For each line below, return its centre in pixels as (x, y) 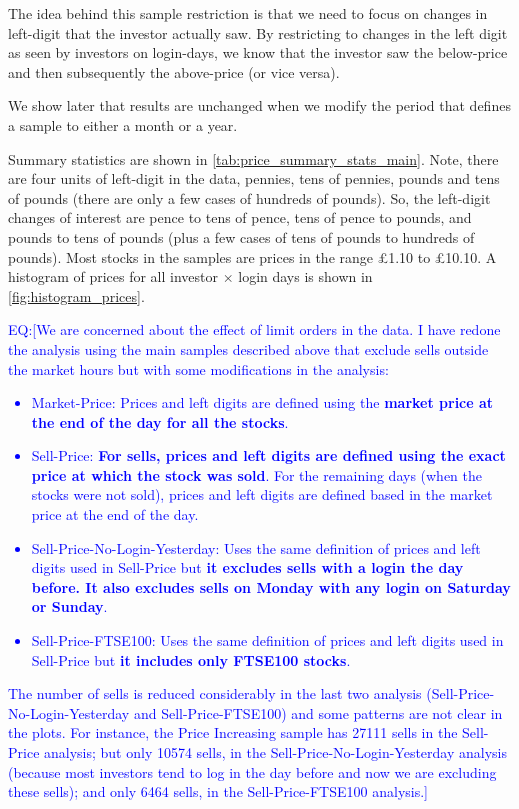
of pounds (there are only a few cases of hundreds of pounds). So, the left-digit (249, 197)
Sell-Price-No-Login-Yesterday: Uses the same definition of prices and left (256, 547)
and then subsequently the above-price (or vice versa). (174, 71)
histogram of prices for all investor (113, 276)
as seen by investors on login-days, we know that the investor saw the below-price (258, 52)
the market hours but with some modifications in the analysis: (198, 368)
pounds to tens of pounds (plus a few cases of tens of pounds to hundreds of (241, 236)
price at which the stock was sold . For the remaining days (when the (257, 474)
